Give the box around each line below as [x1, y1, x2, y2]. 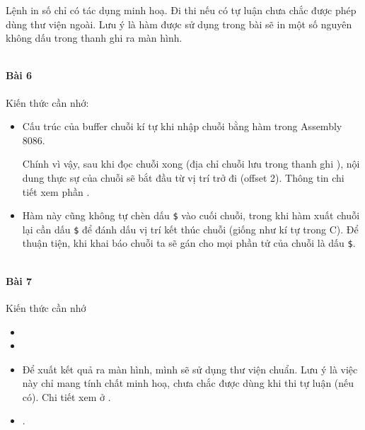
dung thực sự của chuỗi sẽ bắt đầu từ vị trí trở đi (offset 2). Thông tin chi [22, 170, 344, 185]
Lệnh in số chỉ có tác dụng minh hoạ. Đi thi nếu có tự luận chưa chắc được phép [6, 3, 357, 17]
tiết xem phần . [22, 184, 90, 199]
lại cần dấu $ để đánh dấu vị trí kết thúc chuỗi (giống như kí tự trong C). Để [22, 221, 359, 236]
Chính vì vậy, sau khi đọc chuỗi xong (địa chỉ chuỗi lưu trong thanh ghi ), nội [22, 156, 360, 171]
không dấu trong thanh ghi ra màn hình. [6, 30, 182, 45]
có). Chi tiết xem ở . [22, 389, 111, 404]
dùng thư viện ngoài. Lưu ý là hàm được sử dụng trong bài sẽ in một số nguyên [6, 16, 352, 31]
